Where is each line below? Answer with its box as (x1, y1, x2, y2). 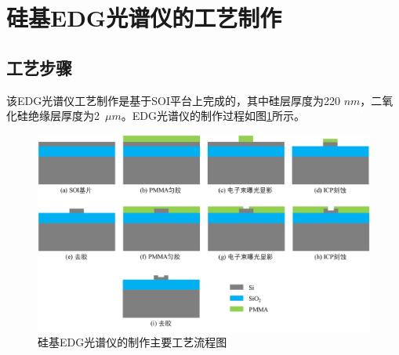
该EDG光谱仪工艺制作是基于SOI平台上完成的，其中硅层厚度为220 (6, 92, 340, 108)
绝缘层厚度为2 (27, 107, 100, 124)
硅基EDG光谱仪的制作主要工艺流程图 (38, 334, 227, 350)
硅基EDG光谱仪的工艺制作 (6, 2, 282, 34)
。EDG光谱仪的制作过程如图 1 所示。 (121, 107, 305, 124)
